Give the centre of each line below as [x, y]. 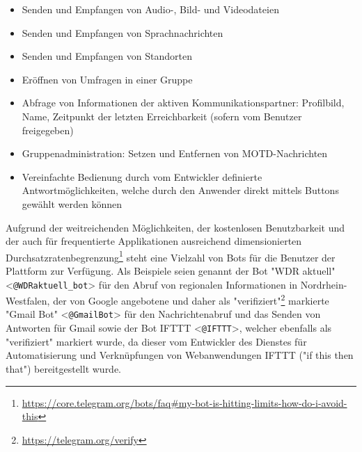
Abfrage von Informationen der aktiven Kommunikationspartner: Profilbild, [183, 103]
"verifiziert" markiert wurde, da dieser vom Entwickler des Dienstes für [156, 341]
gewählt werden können [72, 203]
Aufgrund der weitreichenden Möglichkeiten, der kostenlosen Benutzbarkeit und [175, 227]
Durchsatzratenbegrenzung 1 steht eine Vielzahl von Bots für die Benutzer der [171, 256]
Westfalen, [28, 300]
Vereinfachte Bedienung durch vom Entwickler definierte [142, 176]
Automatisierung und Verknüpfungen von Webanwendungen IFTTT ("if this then [180, 355]
